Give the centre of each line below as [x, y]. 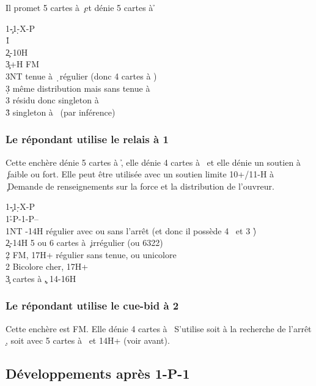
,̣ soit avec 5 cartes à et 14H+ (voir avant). [88, 340]
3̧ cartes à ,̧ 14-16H [41, 278]
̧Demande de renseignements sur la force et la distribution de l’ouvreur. [140, 186]
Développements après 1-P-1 [98, 373]
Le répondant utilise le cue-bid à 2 [92, 306]
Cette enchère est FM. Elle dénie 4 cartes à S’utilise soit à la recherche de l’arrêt [159, 328]
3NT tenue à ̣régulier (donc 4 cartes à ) [81, 76]
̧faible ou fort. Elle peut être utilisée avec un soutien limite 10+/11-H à [140, 174]
